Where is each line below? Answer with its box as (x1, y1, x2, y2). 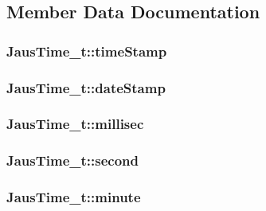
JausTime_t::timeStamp (6, 41, 167, 61)
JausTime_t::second (6, 150, 139, 170)
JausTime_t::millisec (6, 114, 144, 134)
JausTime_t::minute (6, 187, 141, 207)
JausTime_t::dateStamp (6, 77, 166, 97)
